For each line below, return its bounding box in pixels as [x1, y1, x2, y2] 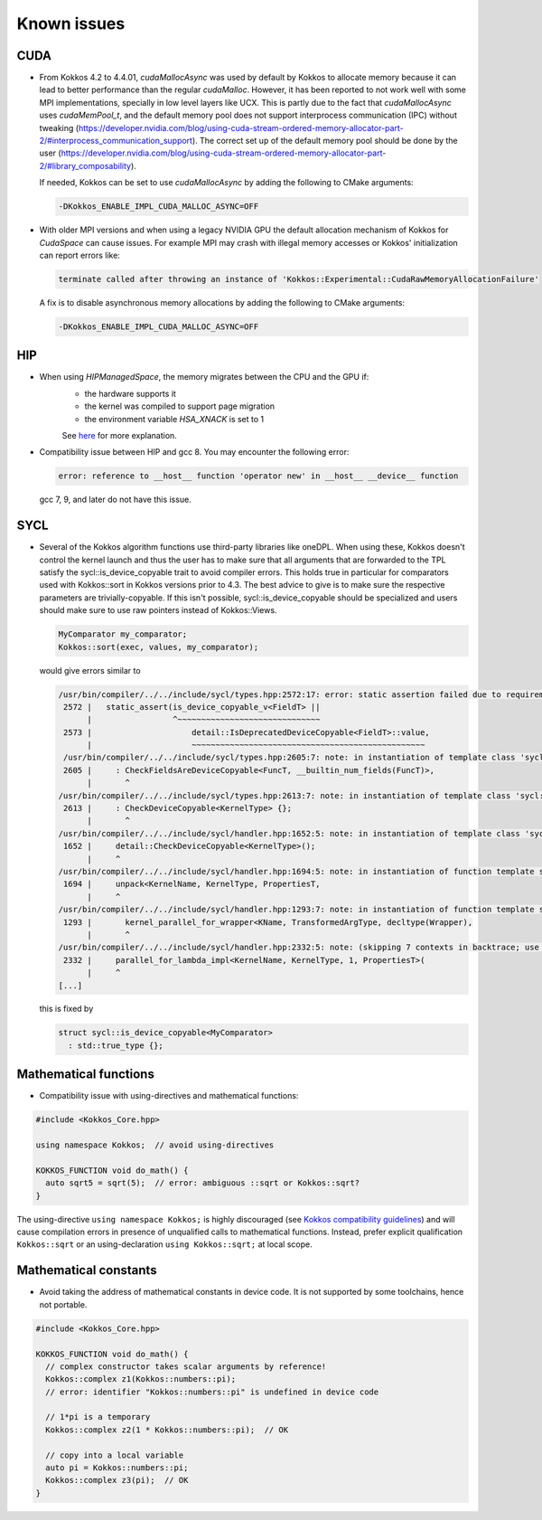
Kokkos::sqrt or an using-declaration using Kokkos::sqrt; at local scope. [16, 1239, 313, 1250]
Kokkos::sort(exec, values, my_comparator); [58, 642, 259, 652]
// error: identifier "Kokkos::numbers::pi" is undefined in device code [45, 1386, 379, 1397]
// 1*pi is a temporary [45, 1411, 151, 1422]
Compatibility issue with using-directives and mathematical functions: [39, 1090, 299, 1101]
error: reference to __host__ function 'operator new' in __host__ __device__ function [58, 471, 459, 481]
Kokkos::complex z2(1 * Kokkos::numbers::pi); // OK [45, 1424, 289, 1435]
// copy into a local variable [45, 1449, 184, 1460]
